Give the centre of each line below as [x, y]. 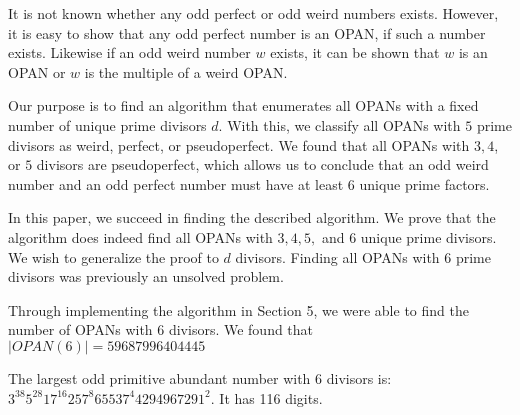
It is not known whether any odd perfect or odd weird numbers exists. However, [253, 13]
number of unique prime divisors [107, 124]
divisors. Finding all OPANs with [337, 256]
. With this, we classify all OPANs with [339, 124]
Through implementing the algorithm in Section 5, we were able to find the [238, 309]
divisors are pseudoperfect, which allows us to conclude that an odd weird [262, 164]
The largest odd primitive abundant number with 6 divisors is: [200, 377]
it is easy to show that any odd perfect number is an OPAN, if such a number [247, 32]
